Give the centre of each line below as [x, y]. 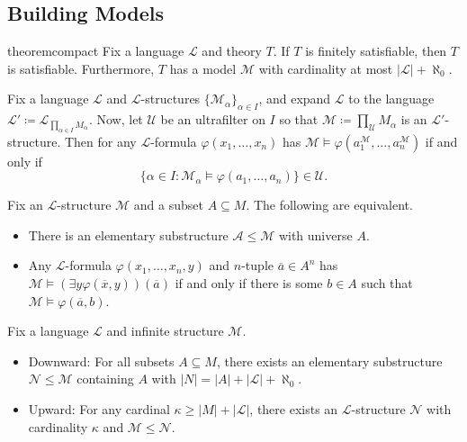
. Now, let [116, 119]
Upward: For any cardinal [99, 408]
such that [387, 282]
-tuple [257, 265]
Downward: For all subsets [101, 361]
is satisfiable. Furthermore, [81, 68]
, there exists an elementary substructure [329, 361]
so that [299, 119]
